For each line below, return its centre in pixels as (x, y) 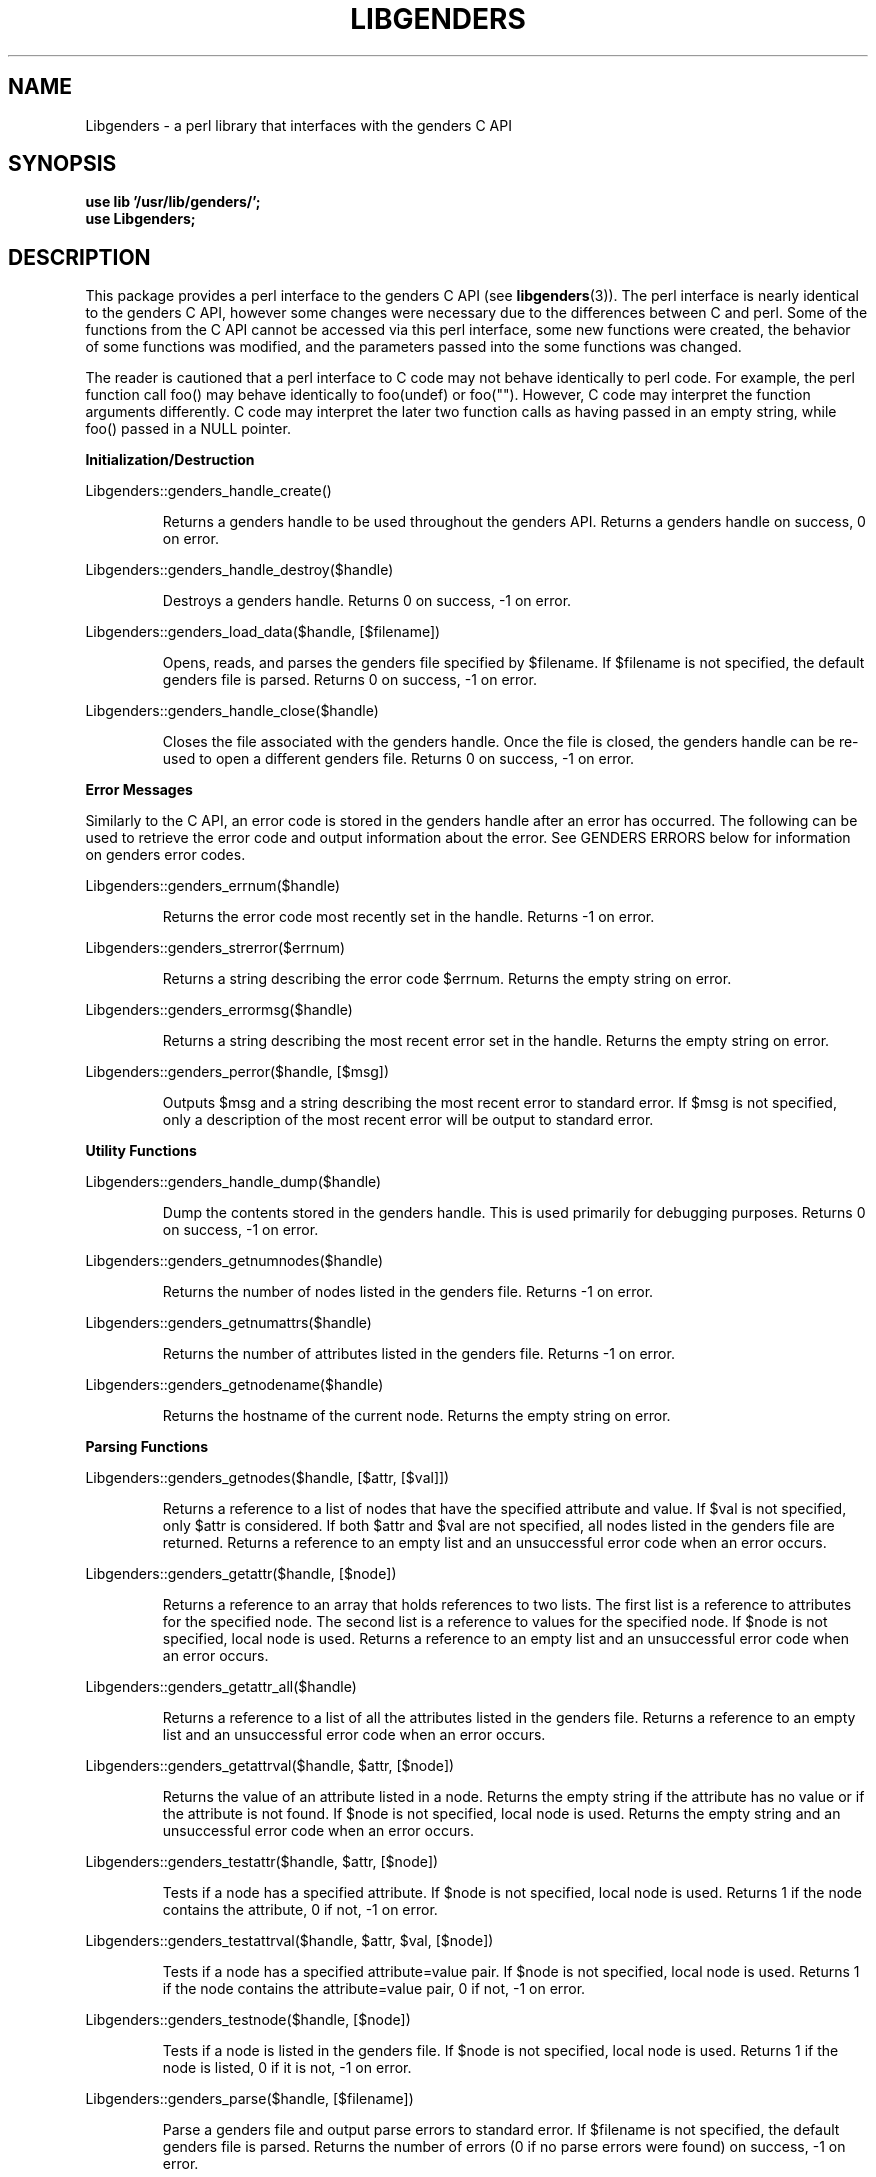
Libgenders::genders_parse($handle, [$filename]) (249, 2099)
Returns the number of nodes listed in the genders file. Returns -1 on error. (408, 1292)
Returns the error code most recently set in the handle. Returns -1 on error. (408, 917)
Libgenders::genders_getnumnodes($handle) (234, 1261)
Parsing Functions (147, 1447)
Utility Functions (141, 1151)
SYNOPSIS (62, 164)
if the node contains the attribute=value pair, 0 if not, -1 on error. (374, 1989)
